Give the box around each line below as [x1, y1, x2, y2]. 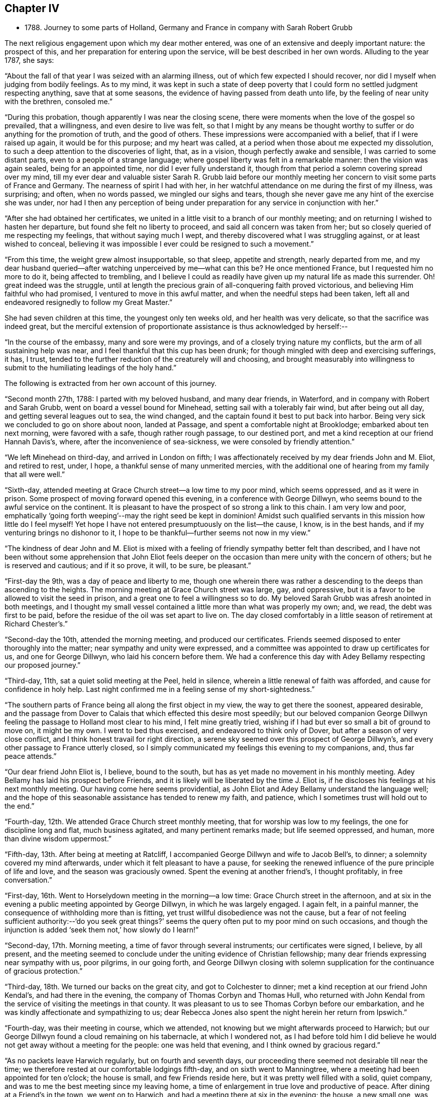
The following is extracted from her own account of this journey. [5, 379, 217, 388]
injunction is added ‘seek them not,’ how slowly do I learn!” [5, 925, 199, 934]
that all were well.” [5, 470, 65, 479]
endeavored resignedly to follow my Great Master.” [5, 298, 173, 307]
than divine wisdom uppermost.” [5, 834, 112, 843]
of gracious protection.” [5, 967, 83, 976]
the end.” [5, 802, 35, 811]
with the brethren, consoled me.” [5, 97, 113, 106]
